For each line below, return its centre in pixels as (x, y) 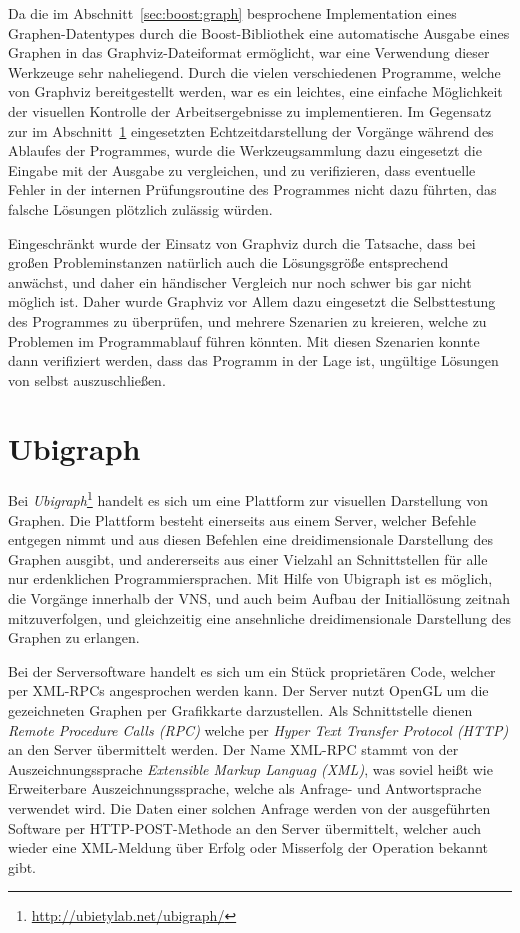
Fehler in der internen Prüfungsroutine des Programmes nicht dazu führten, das (252, 189)
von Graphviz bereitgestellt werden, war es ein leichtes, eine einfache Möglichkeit (255, 91)
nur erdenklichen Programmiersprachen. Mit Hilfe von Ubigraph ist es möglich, (250, 578)
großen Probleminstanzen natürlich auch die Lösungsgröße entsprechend (228, 262)
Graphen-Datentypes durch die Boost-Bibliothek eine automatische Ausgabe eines (259, 32)
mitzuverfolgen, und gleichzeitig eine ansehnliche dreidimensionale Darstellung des (260, 617)
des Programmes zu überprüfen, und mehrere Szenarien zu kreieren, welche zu (247, 320)
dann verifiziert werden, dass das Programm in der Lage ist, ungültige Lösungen (253, 360)
